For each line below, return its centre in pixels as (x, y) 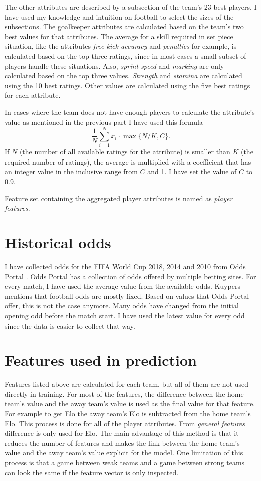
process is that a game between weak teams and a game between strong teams (125, 462)
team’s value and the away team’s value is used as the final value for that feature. (130, 404)
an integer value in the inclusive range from (71, 171)
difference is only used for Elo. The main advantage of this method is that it (122, 433)
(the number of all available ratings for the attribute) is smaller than (125, 152)
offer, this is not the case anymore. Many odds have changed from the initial (122, 306)
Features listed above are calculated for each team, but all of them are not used (127, 384)
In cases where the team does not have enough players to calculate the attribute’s (130, 112)
